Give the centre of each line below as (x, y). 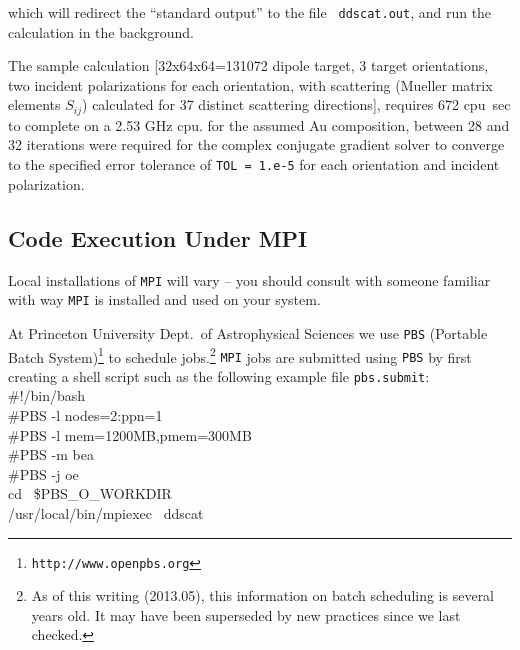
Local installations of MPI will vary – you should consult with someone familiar (249, 279)
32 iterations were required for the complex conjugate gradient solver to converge (256, 144)
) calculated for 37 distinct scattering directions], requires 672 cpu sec (296, 104)
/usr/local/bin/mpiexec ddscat (106, 513)
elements (34, 104)
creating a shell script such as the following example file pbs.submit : (219, 375)
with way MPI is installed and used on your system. (164, 299)
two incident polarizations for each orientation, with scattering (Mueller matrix (250, 84)
